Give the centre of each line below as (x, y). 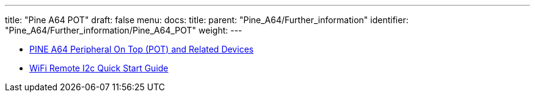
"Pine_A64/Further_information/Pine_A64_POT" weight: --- (124, 30)
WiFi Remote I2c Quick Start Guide (99, 68)
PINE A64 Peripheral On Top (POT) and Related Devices (142, 49)
